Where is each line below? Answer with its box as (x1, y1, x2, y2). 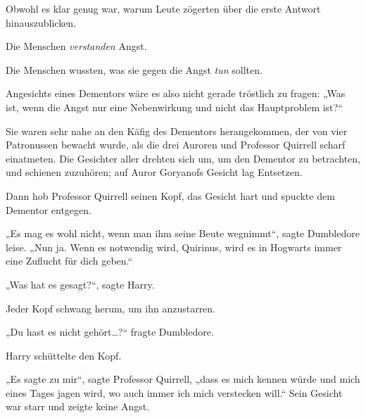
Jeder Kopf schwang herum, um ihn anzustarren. (6, 300, 216, 315)
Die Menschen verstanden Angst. (6, 39, 147, 53)
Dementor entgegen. (6, 202, 91, 217)
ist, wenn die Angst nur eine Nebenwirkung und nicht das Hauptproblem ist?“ (6, 99, 343, 114)
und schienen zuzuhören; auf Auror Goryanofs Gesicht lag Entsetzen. (6, 165, 303, 179)
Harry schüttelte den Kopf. (6, 348, 122, 362)
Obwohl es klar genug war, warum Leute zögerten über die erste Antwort (6, 1, 321, 15)
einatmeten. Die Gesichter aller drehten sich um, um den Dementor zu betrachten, (6, 151, 361, 165)
